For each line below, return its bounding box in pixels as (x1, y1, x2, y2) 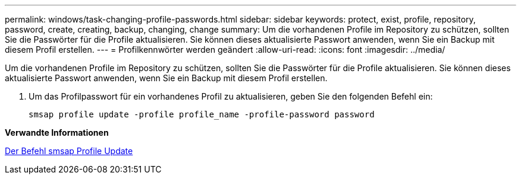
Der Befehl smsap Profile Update (5, 146, 133, 156)
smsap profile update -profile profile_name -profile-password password (29, 110, 375, 119)
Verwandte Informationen (5, 127, 109, 138)
